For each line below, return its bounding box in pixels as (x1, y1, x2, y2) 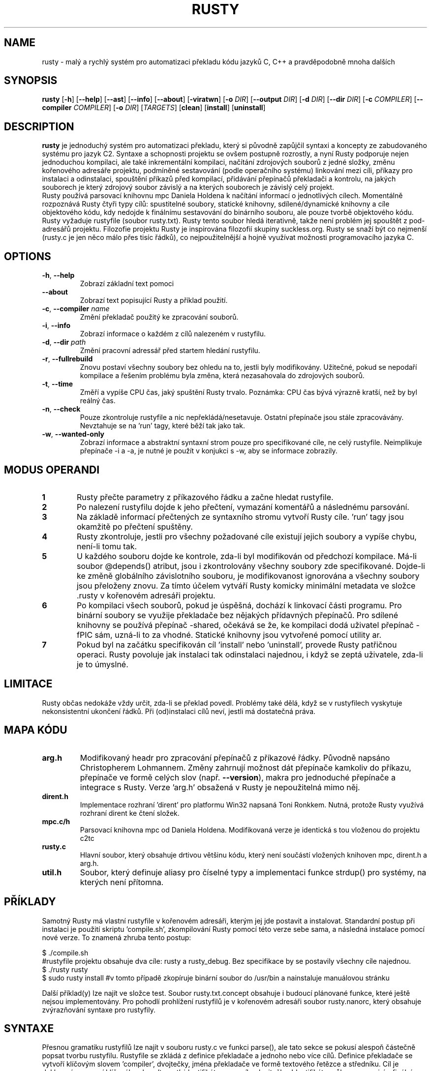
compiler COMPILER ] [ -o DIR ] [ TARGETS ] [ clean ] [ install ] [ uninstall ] (42, 103, 266, 112)
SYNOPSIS (4, 74, 58, 87)
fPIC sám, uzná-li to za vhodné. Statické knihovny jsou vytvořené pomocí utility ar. (76, 629, 382, 640)
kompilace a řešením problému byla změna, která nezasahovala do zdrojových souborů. (80, 371, 365, 380)
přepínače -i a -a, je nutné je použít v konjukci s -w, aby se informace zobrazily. (80, 446, 338, 455)
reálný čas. (80, 396, 116, 405)
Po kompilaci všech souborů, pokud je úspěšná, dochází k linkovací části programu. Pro (76, 600, 402, 610)
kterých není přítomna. (80, 877, 164, 887)
